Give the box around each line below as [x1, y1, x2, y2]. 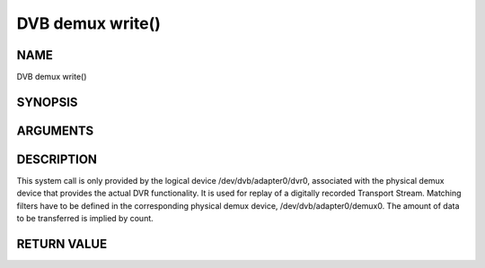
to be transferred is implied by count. [16, 213, 154, 224]
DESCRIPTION [16, 151, 98, 167]
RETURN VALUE [16, 236, 108, 251]
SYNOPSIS [16, 94, 78, 109]
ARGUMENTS [16, 123, 94, 138]
